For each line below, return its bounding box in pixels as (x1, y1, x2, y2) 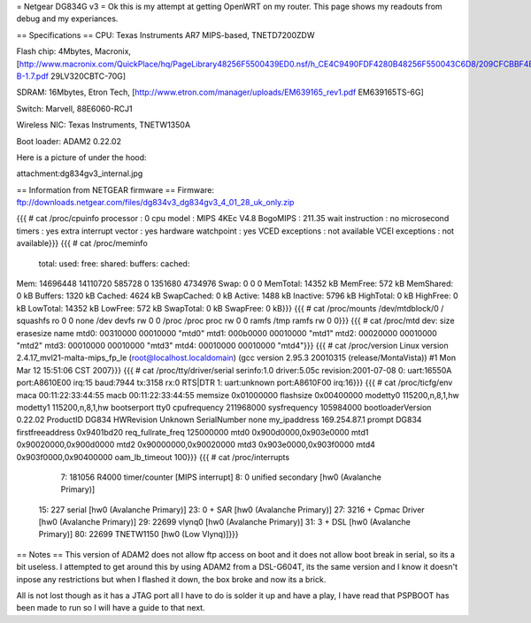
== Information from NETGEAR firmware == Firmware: (16, 184, 214, 195)
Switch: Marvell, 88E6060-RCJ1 (16, 103, 133, 114)
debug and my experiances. (16, 13, 119, 24)
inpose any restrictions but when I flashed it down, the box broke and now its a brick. (16, 573, 327, 584)
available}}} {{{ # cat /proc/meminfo (16, 238, 148, 249)
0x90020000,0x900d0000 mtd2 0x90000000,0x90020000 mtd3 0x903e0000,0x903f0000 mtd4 (16, 439, 376, 450)
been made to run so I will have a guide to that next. (16, 603, 205, 613)
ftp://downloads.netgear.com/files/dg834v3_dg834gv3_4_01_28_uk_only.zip (16, 197, 295, 208)
